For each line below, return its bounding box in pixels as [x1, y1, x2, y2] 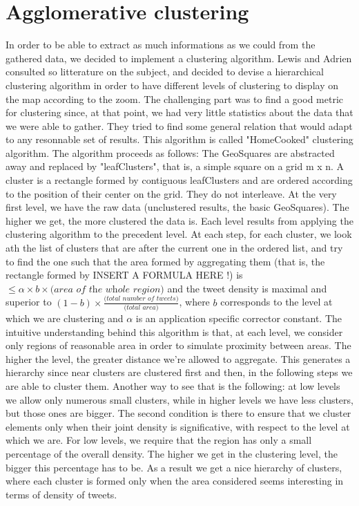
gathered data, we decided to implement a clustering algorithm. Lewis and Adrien [6, 50, 352, 65]
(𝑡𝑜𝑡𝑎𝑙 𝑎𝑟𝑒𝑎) [124, 304, 159, 312]
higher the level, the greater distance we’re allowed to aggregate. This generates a [6, 351, 351, 366]
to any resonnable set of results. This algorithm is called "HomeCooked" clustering [6, 132, 353, 147]
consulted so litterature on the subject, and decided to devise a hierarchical [6, 64, 324, 79]
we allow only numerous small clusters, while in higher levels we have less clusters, [6, 392, 353, 406]
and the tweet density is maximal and [167, 281, 327, 295]
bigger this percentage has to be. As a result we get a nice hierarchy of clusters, [6, 460, 342, 474]
